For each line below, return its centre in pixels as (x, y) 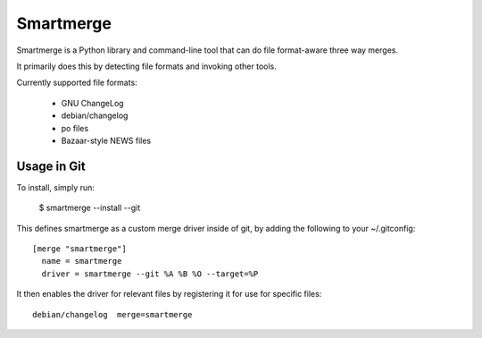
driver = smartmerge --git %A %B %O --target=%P (150, 274)
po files (75, 128)
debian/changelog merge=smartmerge (112, 314)
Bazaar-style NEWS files (106, 140)
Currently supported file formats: (77, 83)
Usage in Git (51, 166)
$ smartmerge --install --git (90, 208)
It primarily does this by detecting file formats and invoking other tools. (146, 66)
